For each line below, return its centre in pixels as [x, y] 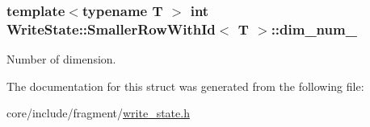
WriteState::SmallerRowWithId [111, 29]
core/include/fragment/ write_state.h [98, 113]
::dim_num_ [314, 29]
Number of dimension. [61, 59]
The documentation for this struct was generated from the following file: [185, 86]
